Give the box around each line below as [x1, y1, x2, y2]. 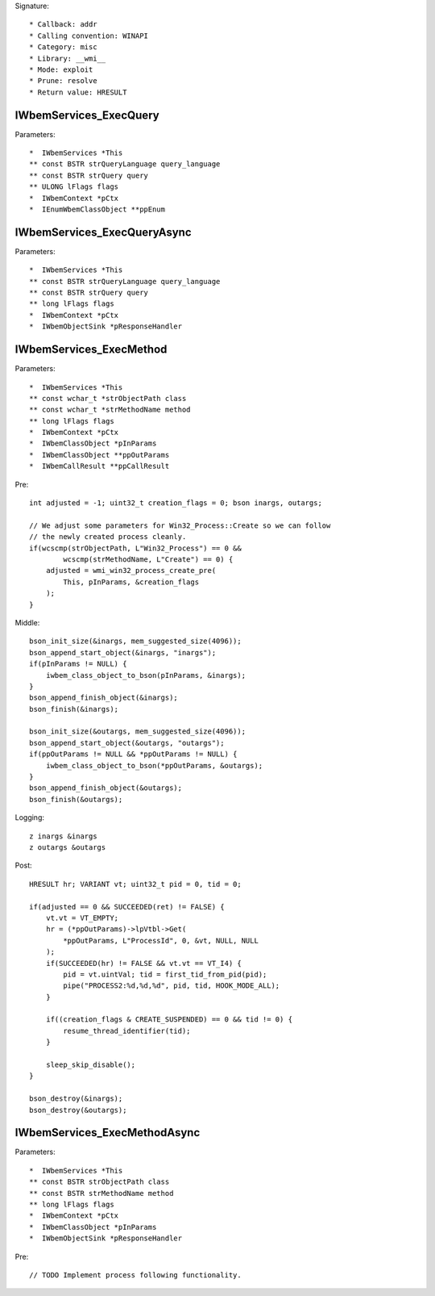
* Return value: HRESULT [29, 87, 127, 97]
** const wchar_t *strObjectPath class [29, 394, 187, 403]
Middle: [14, 617, 40, 627]
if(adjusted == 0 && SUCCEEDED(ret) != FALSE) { [29, 902, 225, 911]
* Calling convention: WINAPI [29, 31, 149, 40]
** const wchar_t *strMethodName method [29, 405, 191, 415]
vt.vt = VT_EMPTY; [45, 913, 119, 922]
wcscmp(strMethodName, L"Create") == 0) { [63, 555, 234, 564]
